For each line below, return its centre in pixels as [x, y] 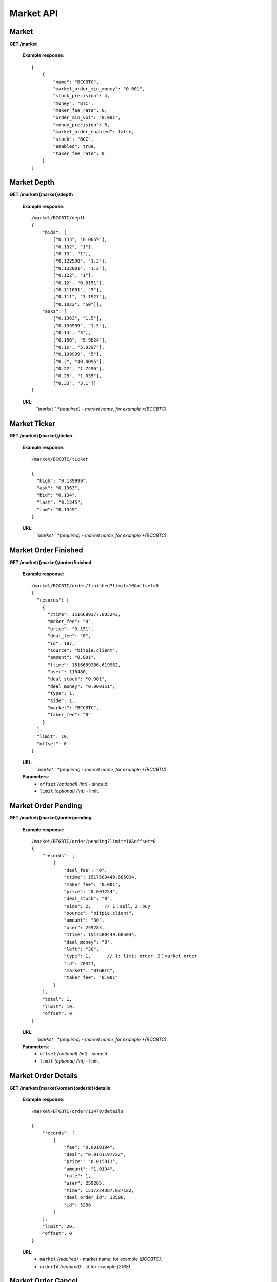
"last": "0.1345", [60, 502]
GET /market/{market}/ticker [41, 436]
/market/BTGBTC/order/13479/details [77, 1111]
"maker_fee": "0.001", [92, 884]
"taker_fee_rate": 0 [79, 153]
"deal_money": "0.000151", [81, 686]
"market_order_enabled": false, [94, 132]
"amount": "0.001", [72, 657]
